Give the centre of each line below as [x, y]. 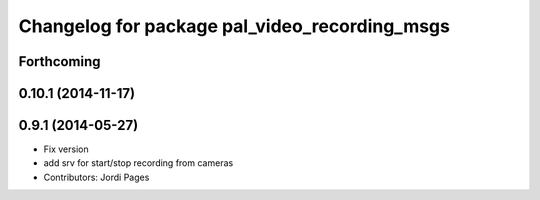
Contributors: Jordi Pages [96, 177]
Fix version [66, 149]
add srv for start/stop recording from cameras [138, 163]
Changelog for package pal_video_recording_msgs [234, 26]
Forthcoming [59, 61]
